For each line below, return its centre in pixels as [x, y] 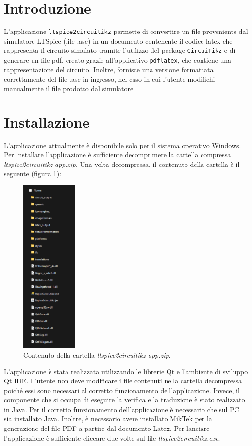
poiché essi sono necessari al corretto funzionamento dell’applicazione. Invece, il [122, 390]
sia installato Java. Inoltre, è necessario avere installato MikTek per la [108, 419]
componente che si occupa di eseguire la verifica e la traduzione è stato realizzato [125, 400]
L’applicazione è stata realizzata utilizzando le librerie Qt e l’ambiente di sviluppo [126, 371]
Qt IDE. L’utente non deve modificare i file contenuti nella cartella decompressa [123, 381]
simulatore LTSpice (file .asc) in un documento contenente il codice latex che [118, 41]
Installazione [47, 122]
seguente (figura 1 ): [33, 173]
